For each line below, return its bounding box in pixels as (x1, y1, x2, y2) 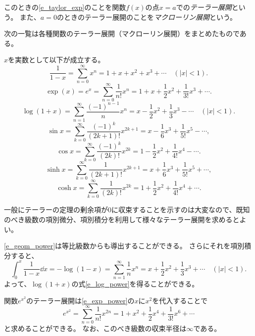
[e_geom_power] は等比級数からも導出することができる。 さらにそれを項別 (4, 240, 245, 251)
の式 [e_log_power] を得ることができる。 (71, 279, 199, 289)
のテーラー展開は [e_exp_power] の (26, 295, 135, 305)
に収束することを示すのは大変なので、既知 (111, 204, 250, 215)
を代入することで (152, 295, 207, 305)
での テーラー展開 (176, 2, 232, 12)
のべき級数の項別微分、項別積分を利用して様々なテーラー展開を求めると (4, 214, 240, 224)
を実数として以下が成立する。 (8, 54, 105, 65)
